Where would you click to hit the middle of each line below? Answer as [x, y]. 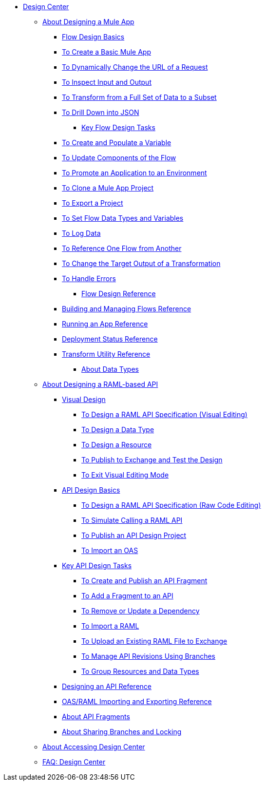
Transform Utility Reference [106, 354]
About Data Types [110, 369]
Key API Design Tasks [97, 565]
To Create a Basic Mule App [106, 52]
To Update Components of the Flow [119, 158]
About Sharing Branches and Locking [122, 732]
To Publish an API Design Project [134, 535]
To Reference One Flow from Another [122, 248]
